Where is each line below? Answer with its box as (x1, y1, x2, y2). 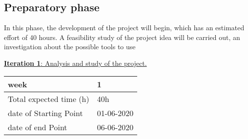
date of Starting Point (8, 107, 83, 119)
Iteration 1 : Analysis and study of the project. (4, 58, 147, 68)
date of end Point (8, 121, 67, 133)
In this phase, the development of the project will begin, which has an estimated (4, 22, 245, 33)
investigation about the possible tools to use (4, 41, 136, 52)
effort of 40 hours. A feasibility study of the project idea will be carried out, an (4, 32, 240, 42)
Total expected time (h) (8, 93, 89, 104)
